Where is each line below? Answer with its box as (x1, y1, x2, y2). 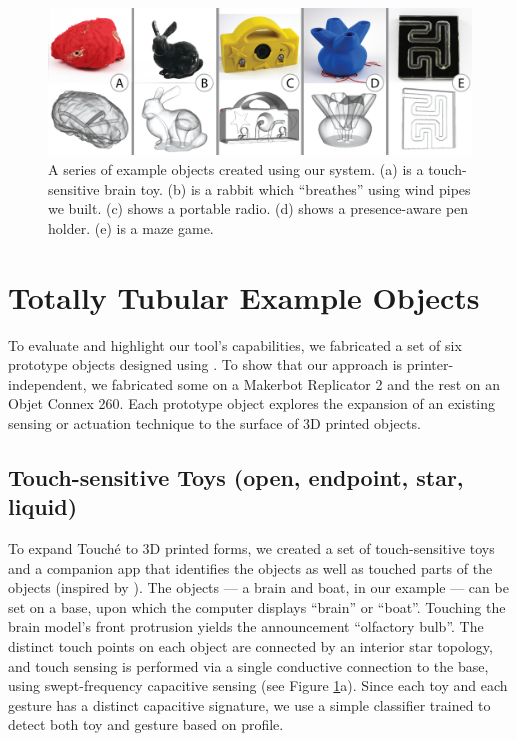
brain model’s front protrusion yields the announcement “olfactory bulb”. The (8, 616, 484, 637)
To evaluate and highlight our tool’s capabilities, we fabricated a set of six (8, 334, 462, 355)
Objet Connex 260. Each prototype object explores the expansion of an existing (8, 393, 496, 414)
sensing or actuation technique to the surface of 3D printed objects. (8, 412, 421, 433)
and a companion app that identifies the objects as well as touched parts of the (8, 557, 493, 578)
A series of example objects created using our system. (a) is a (48, 159, 424, 179)
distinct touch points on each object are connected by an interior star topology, (8, 636, 493, 657)
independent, (8, 373, 87, 394)
